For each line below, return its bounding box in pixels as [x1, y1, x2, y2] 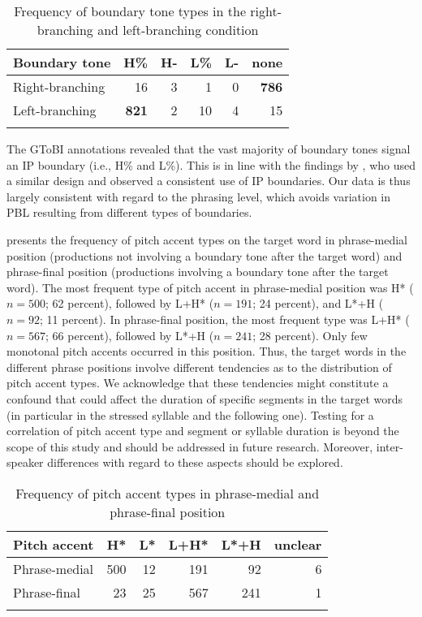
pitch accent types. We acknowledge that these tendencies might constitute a [6, 374, 389, 391]
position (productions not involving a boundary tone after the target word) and [6, 247, 403, 264]
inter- [376, 438, 403, 455]
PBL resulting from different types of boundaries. [6, 204, 252, 221]
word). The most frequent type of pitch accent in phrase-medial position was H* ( [6, 278, 414, 296]
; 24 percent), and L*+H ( [252, 295, 384, 312]
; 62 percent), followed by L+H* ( [45, 295, 214, 312]
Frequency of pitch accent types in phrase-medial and [15, 483, 320, 503]
